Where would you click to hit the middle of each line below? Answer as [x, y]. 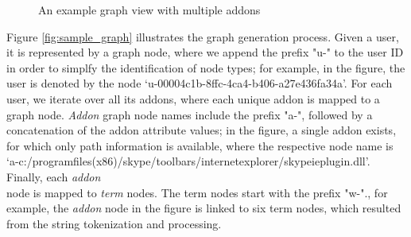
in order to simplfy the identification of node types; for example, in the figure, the [206, 67]
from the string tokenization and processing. [114, 223]
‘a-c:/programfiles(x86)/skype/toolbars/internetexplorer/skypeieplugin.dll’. [188, 161]
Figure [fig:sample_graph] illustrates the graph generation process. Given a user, [203, 36]
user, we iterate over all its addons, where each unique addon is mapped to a [193, 98]
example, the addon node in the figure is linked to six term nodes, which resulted [204, 208]
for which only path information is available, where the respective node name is [200, 145]
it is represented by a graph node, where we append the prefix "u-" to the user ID [205, 52]
